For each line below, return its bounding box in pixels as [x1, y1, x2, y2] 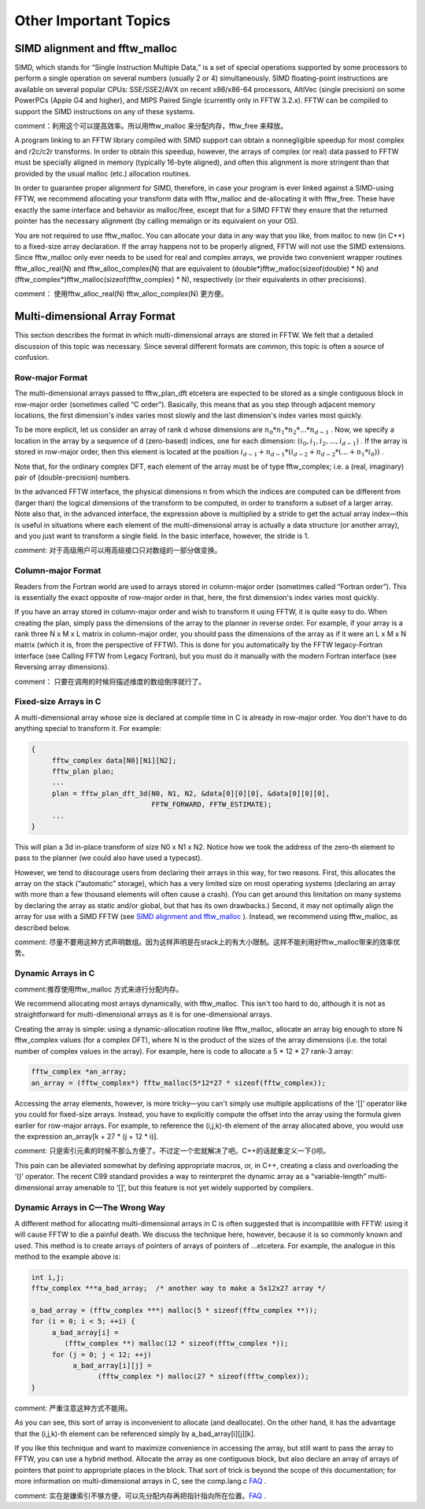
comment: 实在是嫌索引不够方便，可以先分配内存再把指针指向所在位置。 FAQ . [14, 1491, 267, 1500]
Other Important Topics [14, 12, 171, 29]
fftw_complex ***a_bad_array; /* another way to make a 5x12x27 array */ [31, 1284, 327, 1293]
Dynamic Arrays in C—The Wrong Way [14, 1202, 165, 1213]
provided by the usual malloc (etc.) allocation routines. [14, 169, 191, 178]
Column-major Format [14, 565, 102, 577]
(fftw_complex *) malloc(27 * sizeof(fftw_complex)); [97, 1372, 310, 1381]
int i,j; [31, 1273, 65, 1281]
